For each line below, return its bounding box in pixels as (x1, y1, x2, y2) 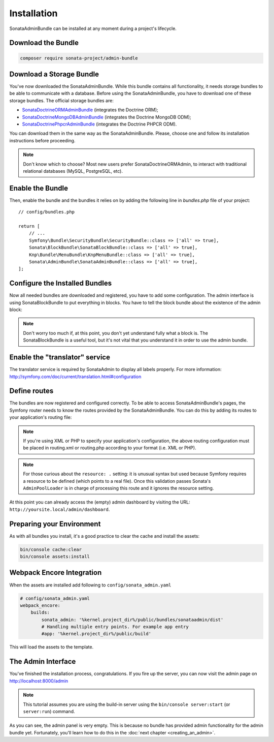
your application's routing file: (9, 414, 72, 420)
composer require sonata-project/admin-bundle (20, 55, 138, 61)
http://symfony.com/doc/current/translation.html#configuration (9, 374, 142, 380)
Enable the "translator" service (9, 353, 110, 362)
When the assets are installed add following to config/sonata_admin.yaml (9, 582, 172, 588)
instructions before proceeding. (9, 137, 76, 143)
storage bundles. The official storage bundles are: (9, 97, 114, 104)
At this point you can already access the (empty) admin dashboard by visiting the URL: (9, 499, 190, 505)
